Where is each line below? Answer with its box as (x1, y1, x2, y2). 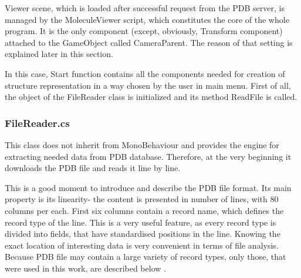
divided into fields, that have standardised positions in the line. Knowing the (5, 227, 280, 240)
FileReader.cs (5, 115, 70, 130)
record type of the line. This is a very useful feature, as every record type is (5, 216, 276, 228)
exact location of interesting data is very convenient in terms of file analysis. (5, 239, 279, 251)
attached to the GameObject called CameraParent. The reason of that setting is (5, 36, 293, 48)
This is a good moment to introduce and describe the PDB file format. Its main (5, 181, 292, 193)
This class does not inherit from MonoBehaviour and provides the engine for (5, 138, 279, 150)
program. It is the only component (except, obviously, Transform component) (5, 25, 283, 37)
